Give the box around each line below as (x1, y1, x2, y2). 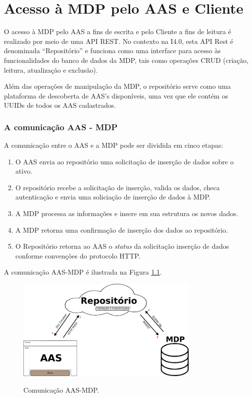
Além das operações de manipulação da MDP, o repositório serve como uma (4, 81, 231, 91)
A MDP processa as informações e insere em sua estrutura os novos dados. (15, 208, 238, 219)
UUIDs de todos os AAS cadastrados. (4, 100, 116, 110)
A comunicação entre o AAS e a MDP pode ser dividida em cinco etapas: (4, 140, 223, 150)
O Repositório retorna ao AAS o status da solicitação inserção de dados (15, 241, 229, 251)
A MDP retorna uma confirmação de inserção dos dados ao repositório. (15, 224, 228, 235)
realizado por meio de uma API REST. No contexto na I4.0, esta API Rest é (4, 36, 233, 46)
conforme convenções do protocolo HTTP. (15, 250, 141, 260)
